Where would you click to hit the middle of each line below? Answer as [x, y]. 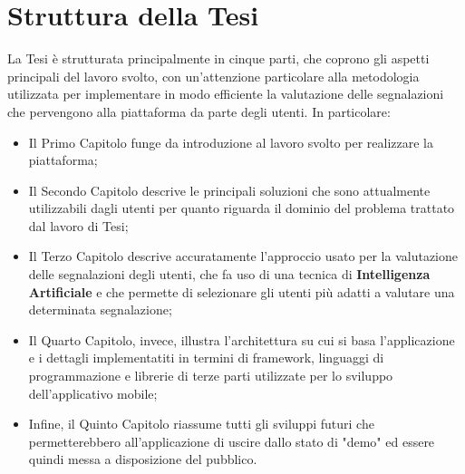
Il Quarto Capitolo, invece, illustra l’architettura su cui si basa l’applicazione [242, 339]
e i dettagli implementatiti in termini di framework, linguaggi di [206, 358]
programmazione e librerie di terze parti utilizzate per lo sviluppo [211, 376]
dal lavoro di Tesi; [78, 225]
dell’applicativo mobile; [93, 393]
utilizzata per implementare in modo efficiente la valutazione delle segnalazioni [226, 94]
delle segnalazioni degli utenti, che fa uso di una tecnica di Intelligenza [229, 274]
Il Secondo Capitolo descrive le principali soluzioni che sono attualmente [229, 190]
